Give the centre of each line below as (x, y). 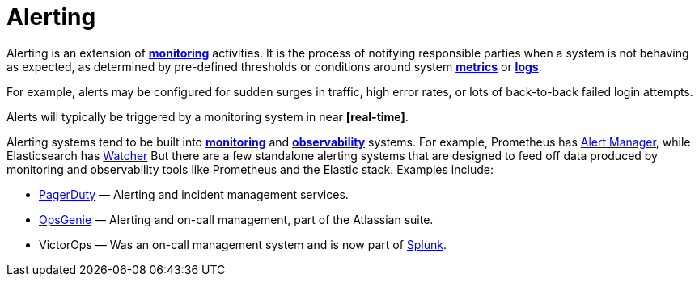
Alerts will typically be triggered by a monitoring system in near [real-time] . (208, 116)
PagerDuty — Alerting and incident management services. (194, 194)
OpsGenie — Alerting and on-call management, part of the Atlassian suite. (236, 219)
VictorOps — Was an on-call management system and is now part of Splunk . (243, 244)
